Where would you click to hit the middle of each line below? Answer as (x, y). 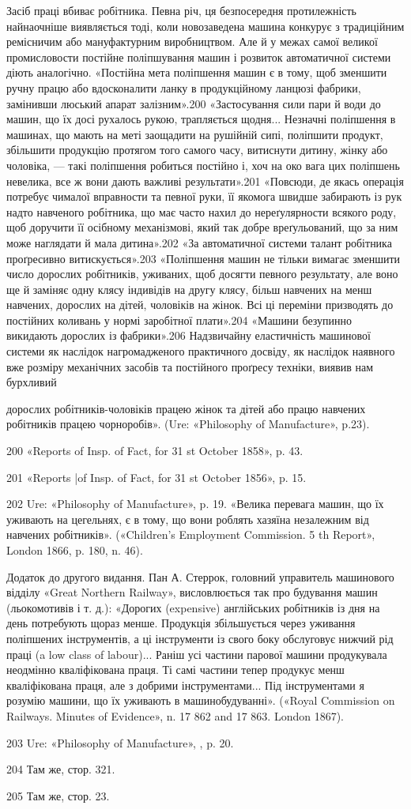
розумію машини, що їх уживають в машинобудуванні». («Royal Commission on (201, 700)
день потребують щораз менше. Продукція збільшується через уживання (181, 623)
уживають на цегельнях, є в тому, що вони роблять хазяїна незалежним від (188, 519)
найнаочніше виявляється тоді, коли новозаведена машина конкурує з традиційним (205, 26)
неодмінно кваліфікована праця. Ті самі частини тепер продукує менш (175, 670)
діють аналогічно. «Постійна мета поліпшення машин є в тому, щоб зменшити (197, 72)
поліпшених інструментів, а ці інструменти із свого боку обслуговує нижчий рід (200, 638)
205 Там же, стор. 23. (58, 795)
